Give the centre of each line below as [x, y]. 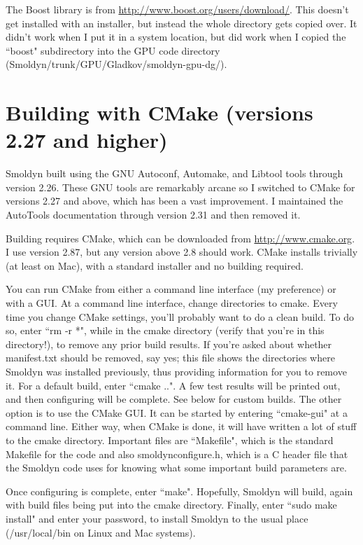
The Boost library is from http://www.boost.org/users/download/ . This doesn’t [177, 9]
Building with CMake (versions [159, 112]
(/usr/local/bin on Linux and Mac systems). [101, 532]
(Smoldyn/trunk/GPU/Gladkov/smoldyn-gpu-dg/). [116, 64]
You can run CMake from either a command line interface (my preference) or [171, 289]
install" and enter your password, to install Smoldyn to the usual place [157, 518]
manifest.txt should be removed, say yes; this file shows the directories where [170, 358]
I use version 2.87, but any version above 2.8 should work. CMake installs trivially [182, 252]
